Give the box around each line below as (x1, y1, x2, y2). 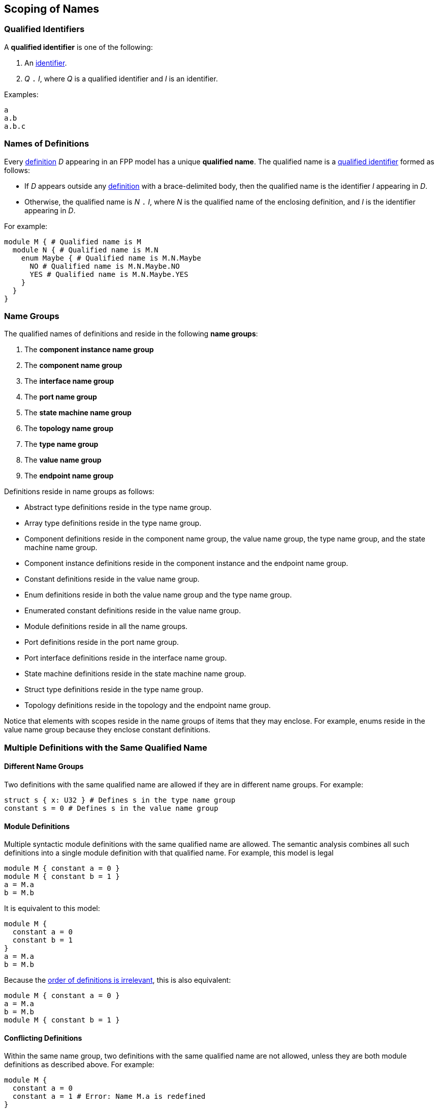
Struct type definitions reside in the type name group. (24, 685, 203, 694)
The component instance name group (24, 345, 154, 354)
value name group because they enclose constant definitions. (4, 725, 210, 734)
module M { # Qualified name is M (4, 237, 141, 246)
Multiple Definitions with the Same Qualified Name (4, 742, 207, 753)
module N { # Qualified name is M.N (12, 245, 159, 254)
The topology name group (24, 424, 113, 433)
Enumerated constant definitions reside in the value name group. (24, 606, 241, 615)
